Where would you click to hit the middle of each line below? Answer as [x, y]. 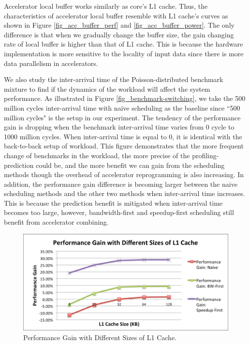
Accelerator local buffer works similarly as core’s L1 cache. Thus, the [106, 6]
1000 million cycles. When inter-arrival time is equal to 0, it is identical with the [123, 136]
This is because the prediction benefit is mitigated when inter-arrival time [113, 203]
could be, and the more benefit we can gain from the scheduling [130, 165]
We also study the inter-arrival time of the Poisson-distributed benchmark [114, 79]
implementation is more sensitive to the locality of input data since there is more [124, 53]
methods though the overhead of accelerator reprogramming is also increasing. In [124, 174]
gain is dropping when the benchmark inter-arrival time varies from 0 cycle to [119, 127]
